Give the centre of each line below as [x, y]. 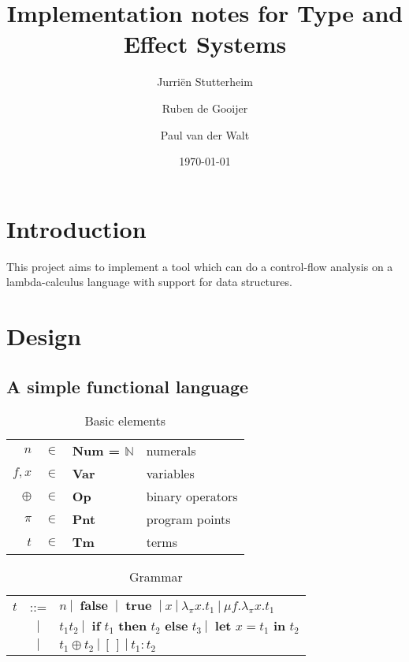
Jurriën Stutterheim [205, 82]
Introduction [76, 228]
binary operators [192, 496]
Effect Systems [205, 44]
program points [188, 519]
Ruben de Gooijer [205, 108]
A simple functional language [128, 386]
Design [44, 336]
